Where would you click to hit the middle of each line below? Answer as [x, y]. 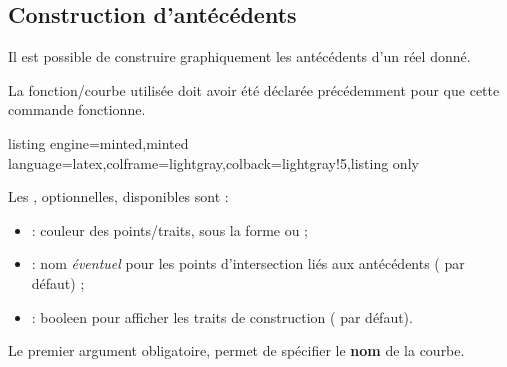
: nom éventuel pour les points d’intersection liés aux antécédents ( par [248, 263]
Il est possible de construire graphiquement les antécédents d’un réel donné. [239, 56]
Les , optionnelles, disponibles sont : [118, 196]
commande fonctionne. [77, 109]
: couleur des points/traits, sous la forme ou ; [170, 229]
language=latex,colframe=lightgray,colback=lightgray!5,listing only [213, 162]
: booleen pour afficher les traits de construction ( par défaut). [222, 316]
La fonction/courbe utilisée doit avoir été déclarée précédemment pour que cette [254, 89]
